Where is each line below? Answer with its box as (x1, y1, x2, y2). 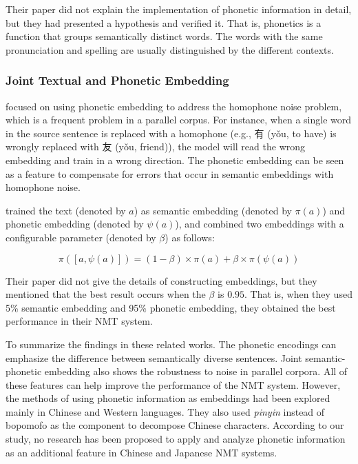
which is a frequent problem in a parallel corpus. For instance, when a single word (6, 112, 352, 127)
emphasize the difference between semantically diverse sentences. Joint (6, 350, 302, 365)
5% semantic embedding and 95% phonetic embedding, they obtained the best (6, 300, 336, 314)
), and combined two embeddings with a (175, 216, 344, 231)
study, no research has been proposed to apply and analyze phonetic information (6, 432, 346, 446)
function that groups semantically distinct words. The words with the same (6, 29, 323, 43)
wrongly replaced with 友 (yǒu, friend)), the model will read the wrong (6, 139, 306, 154)
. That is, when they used (244, 287, 352, 301)
